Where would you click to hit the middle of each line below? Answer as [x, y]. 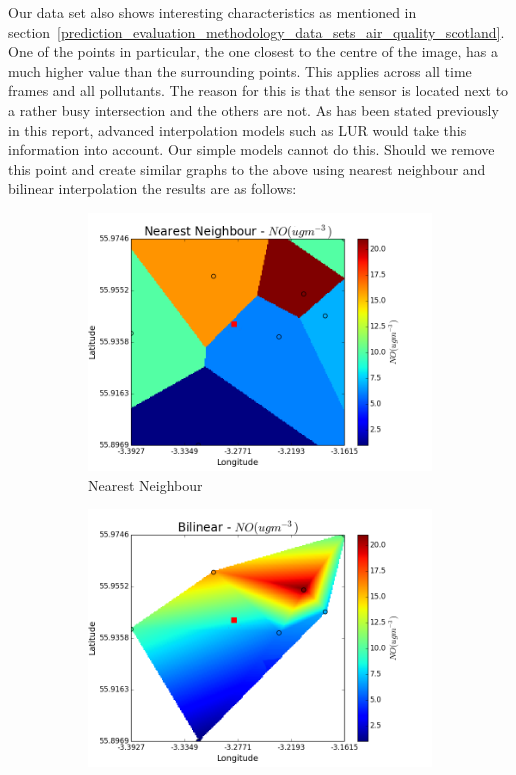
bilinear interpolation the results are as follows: [152, 188]
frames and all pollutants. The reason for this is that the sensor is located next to [258, 90]
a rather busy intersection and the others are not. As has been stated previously [253, 109]
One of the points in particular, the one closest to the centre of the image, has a [253, 51]
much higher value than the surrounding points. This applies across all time [240, 70]
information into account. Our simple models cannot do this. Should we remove [251, 149]
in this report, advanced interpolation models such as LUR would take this [237, 129]
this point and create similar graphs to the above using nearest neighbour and [247, 168]
